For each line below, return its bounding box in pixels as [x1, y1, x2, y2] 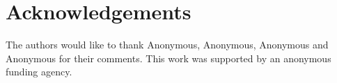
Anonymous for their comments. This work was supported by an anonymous [6, 50, 331, 65]
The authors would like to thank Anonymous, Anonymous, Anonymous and [6, 37, 329, 52]
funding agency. [6, 64, 72, 79]
